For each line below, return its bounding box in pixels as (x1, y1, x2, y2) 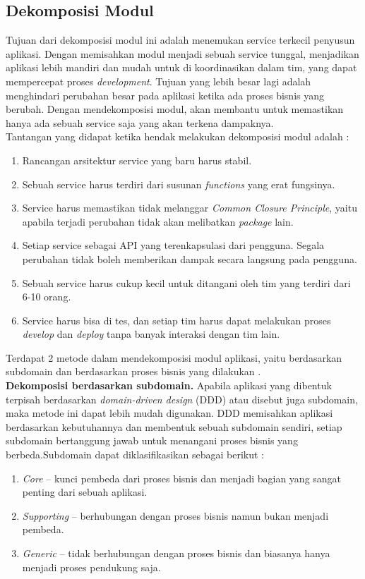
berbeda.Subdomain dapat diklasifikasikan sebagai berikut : (6, 447, 264, 462)
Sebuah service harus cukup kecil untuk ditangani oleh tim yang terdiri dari (22, 275, 351, 290)
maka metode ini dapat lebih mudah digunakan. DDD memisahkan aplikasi (6, 406, 333, 420)
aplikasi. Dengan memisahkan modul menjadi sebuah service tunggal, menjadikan (6, 46, 359, 61)
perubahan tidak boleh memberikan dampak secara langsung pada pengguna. (22, 251, 357, 266)
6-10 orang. (22, 289, 71, 304)
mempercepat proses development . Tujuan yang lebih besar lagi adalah (6, 73, 311, 88)
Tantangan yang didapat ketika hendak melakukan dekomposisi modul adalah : (6, 129, 349, 144)
